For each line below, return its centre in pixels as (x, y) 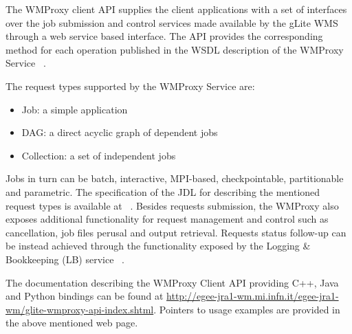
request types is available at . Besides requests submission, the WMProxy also (172, 205)
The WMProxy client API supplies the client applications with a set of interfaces (176, 9)
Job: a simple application (75, 109)
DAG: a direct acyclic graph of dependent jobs (120, 132)
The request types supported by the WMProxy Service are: (130, 86)
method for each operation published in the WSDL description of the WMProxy (175, 49)
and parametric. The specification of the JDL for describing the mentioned (163, 191)
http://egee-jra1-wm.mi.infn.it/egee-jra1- (253, 296)
